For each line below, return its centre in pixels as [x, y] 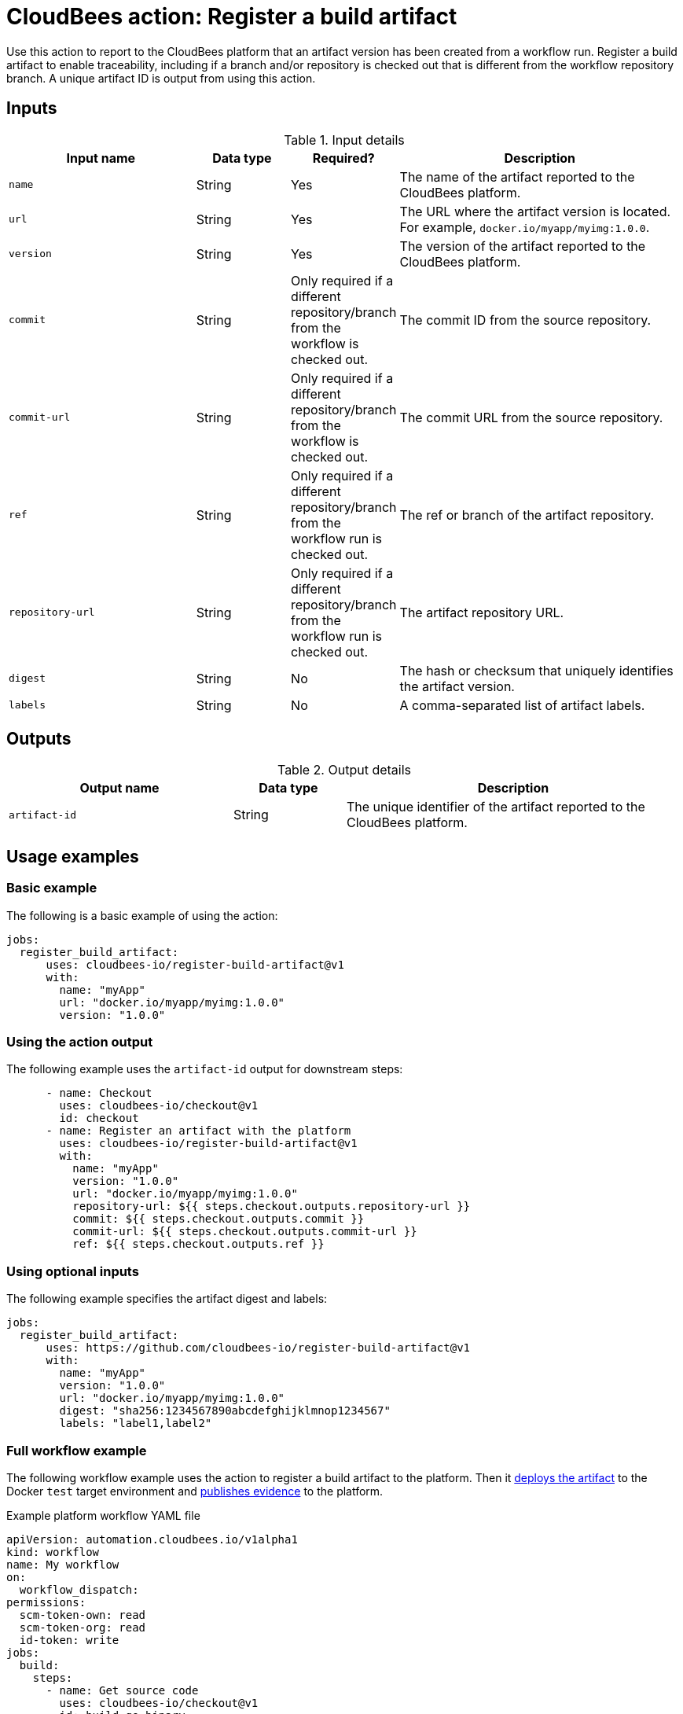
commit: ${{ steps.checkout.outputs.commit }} [218, 1219]
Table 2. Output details [344, 770]
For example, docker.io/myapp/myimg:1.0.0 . [525, 227]
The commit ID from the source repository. [525, 320]
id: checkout [99, 1118]
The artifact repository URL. [482, 612]
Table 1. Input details [344, 140]
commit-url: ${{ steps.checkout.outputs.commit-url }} [245, 1232]
